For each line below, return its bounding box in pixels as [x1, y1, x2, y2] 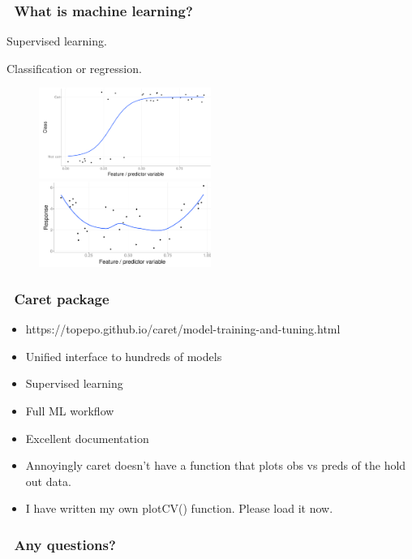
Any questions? [14, 534, 116, 554]
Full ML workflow [25, 402, 114, 419]
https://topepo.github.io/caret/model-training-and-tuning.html [25, 320, 341, 338]
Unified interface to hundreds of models [25, 347, 222, 364]
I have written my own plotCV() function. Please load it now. [25, 500, 333, 517]
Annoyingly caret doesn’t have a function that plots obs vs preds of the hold [25, 457, 406, 474]
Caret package [14, 288, 109, 308]
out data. [25, 472, 71, 489]
